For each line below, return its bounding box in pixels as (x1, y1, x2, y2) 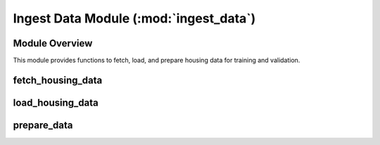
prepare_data (13, 119, 73, 131)
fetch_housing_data (13, 74, 103, 86)
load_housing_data (13, 96, 99, 108)
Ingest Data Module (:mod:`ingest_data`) (13, 11, 256, 26)
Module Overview (13, 37, 93, 49)
